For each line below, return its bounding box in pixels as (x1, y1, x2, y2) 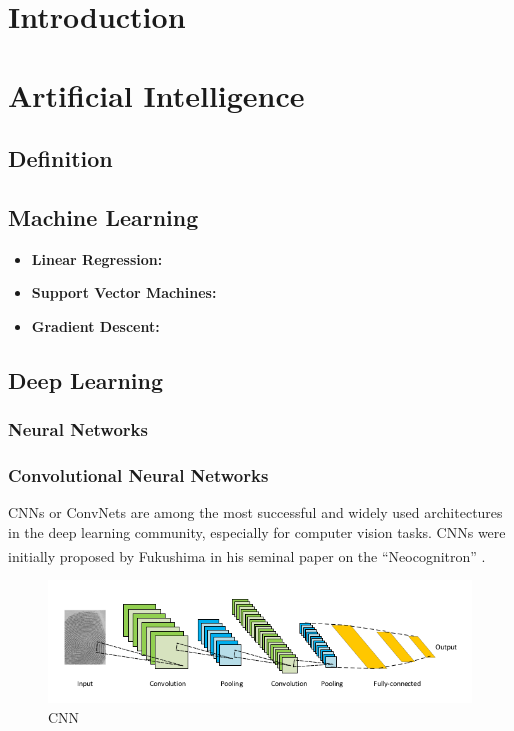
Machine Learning (8, 201, 199, 232)
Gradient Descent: (31, 315, 160, 336)
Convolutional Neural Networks (8, 463, 269, 488)
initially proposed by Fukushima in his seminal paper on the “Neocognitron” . (8, 545, 486, 566)
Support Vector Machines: (31, 282, 217, 303)
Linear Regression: (31, 248, 163, 269)
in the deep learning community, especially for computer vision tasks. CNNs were (8, 521, 506, 542)
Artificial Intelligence (8, 74, 305, 115)
